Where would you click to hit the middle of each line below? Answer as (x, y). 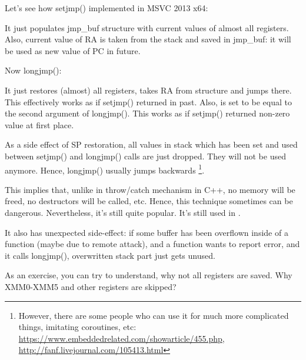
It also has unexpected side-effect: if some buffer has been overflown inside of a (147, 232)
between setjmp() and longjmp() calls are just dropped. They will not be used (145, 156)
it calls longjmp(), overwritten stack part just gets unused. (110, 255)
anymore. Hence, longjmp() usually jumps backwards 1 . (105, 169)
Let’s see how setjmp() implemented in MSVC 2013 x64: (107, 8)
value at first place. (39, 124)
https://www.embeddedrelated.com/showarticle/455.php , (122, 338)
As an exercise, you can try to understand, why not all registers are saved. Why (149, 275)
